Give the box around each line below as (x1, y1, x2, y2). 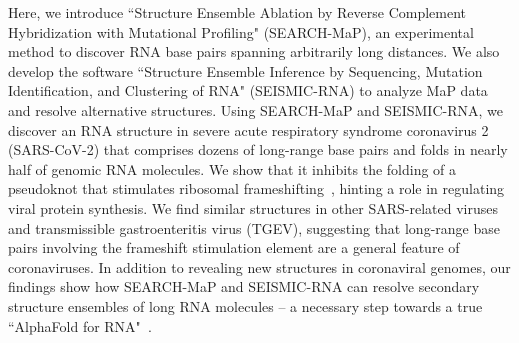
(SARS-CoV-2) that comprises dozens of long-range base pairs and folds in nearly (8, 139, 508, 160)
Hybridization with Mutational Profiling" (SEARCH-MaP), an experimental (8, 21, 474, 42)
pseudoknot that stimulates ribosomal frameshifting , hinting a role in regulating (8, 178, 505, 199)
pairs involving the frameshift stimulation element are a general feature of (8, 237, 460, 258)
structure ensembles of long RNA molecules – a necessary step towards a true (8, 295, 483, 316)
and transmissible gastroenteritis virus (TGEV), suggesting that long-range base (8, 217, 500, 238)
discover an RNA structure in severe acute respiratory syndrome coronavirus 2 (8, 119, 489, 140)
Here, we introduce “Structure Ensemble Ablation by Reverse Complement (8, 2, 467, 22)
